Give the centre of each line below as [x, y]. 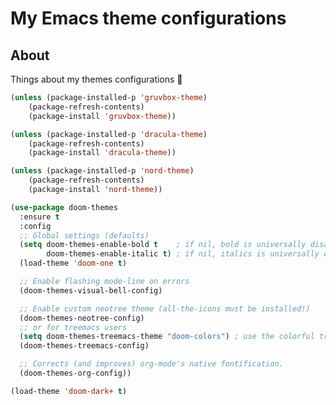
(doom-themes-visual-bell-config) [91, 290]
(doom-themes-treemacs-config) [84, 346]
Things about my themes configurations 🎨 [96, 79]
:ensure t [39, 217]
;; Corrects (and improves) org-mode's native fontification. [151, 364]
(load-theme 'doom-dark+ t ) [69, 391]
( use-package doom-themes [64, 207]
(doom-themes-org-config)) [75, 373]
